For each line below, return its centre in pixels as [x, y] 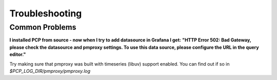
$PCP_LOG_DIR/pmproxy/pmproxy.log [50, 71]
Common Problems [43, 27]
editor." [18, 54]
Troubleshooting [46, 13]
